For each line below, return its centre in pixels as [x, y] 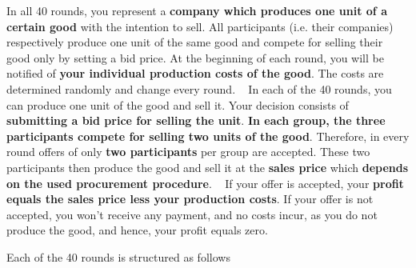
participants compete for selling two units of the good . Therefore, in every [208, 136]
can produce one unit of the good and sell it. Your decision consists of [178, 104]
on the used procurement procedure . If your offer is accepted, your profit [205, 183]
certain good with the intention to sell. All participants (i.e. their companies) [200, 26]
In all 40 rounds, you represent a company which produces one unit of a [197, 10]
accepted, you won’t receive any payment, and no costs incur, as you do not [192, 214]
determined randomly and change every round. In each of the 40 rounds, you [199, 88]
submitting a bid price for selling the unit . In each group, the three [196, 120]
